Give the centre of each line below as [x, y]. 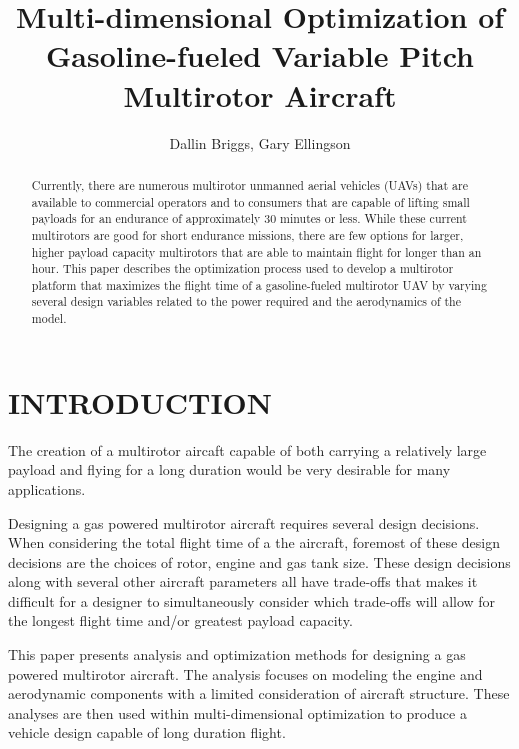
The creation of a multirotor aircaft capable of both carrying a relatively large [247, 449]
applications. [47, 488]
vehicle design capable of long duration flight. [147, 732]
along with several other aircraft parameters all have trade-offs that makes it [243, 581]
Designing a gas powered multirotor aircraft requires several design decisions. [244, 522]
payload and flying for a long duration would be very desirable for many [229, 469]
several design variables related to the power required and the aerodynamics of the [246, 301]
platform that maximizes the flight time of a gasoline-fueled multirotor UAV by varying [259, 284]
